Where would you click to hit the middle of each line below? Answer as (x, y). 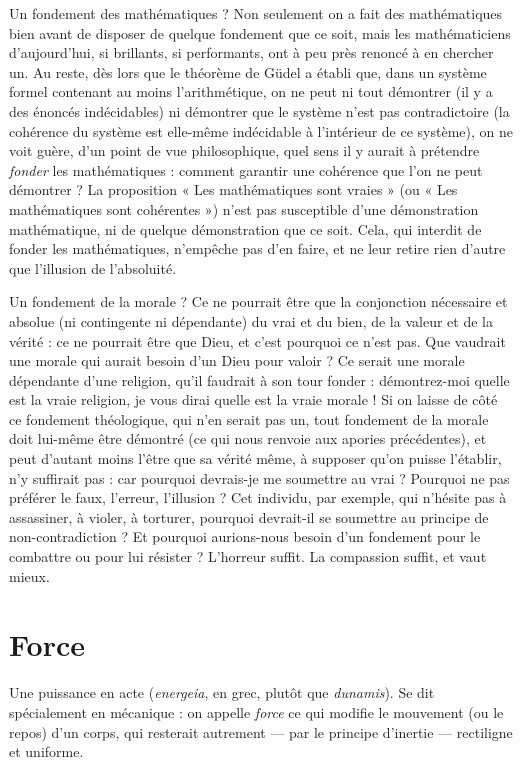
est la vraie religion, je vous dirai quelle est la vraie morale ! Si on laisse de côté (253, 399)
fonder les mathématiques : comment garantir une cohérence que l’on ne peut (246, 169)
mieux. (29, 575)
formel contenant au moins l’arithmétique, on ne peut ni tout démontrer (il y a (251, 91)
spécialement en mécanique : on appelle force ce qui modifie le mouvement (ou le (256, 711)
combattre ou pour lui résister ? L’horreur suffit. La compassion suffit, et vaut (248, 556)
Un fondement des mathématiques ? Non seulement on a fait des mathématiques (256, 13)
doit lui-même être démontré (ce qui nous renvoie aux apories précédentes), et (248, 438)
